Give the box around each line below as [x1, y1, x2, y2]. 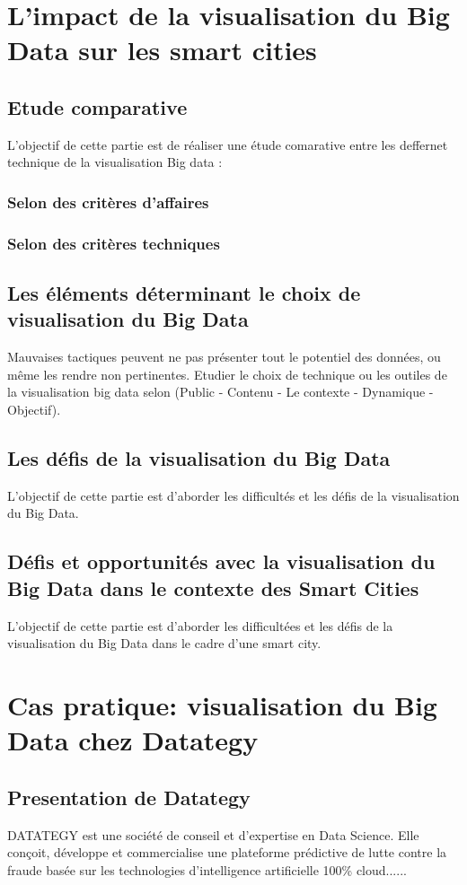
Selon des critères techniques [7, 232, 220, 254]
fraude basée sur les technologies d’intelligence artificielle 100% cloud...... [7, 860, 407, 879]
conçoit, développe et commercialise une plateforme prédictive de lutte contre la [7, 843, 447, 862]
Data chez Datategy [7, 722, 259, 758]
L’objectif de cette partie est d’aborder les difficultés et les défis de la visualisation [7, 486, 460, 504]
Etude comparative [7, 92, 188, 120]
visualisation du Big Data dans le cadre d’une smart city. [7, 634, 322, 653]
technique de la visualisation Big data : [7, 153, 223, 171]
